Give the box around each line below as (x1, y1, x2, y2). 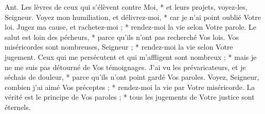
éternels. (5, 101, 31, 112)
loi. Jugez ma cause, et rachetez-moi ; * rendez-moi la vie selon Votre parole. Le (5, 21, 257, 32)
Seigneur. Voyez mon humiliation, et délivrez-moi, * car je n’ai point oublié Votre (5, 11, 261, 22)
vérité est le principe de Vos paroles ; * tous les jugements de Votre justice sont (5, 92, 255, 102)
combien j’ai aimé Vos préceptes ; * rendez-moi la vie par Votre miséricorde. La (5, 81, 255, 92)
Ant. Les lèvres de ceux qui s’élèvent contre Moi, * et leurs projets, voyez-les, (5, 2, 248, 12)
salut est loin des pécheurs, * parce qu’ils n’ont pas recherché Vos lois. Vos (5, 31, 239, 42)
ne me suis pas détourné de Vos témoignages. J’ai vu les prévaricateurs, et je (5, 61, 246, 72)
